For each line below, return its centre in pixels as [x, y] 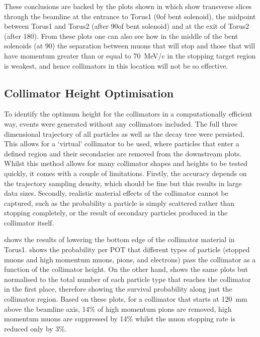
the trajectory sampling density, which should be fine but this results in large [123, 183]
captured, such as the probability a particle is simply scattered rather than [119, 203]
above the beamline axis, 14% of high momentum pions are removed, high [118, 308]
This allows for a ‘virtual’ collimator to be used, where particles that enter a [122, 144]
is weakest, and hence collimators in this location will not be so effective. [116, 65]
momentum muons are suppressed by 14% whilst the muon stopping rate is [120, 319]
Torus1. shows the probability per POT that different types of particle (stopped [127, 249]
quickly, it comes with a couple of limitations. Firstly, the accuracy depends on [125, 173]
